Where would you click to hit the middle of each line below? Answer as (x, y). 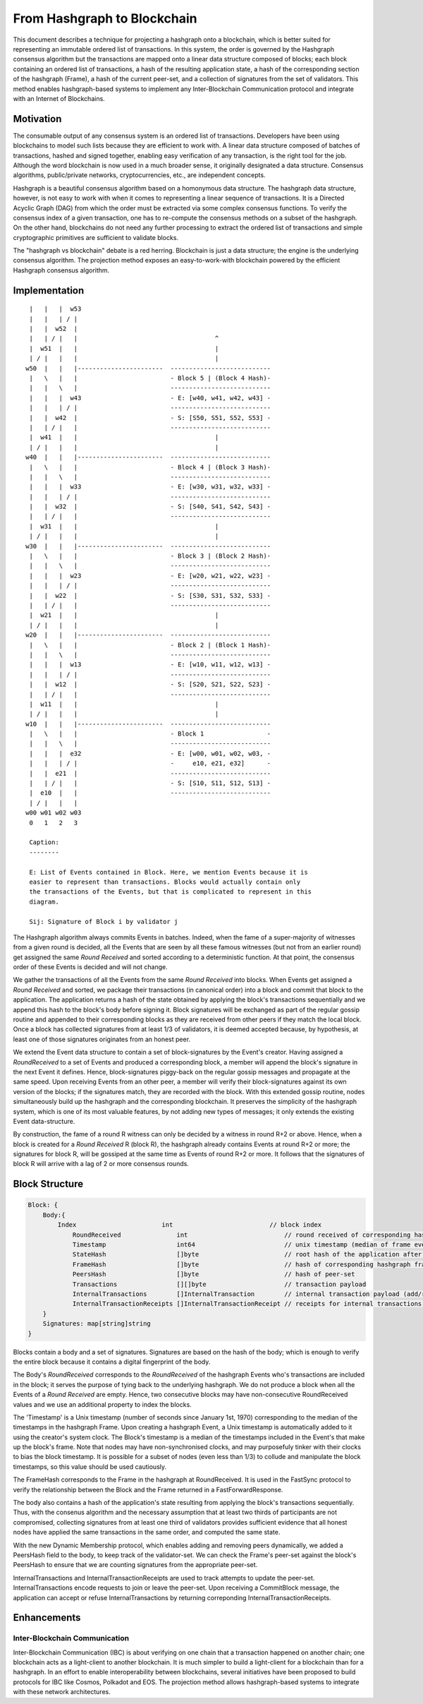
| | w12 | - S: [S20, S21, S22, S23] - (150, 684)
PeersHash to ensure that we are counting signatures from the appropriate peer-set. (135, 1565)
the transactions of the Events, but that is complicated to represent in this (171, 892)
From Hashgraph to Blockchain (105, 18)
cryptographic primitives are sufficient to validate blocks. (96, 237)
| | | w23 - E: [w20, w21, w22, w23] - (150, 576)
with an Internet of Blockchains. (59, 98)
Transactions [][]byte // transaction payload (219, 1284)
